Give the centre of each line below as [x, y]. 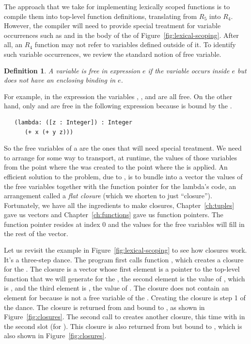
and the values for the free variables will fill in [176, 224]
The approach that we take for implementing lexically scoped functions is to [117, 6]
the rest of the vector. [36, 233]
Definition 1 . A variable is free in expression [72, 70]
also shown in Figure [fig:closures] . [55, 335]
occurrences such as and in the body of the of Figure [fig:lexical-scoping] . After [121, 35]
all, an [13, 44]
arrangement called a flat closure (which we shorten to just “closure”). [108, 196]
